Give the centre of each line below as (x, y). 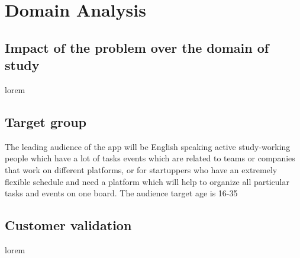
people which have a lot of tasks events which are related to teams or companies (150, 158)
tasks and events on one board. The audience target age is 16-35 (121, 193)
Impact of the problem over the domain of (137, 47)
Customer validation (68, 225)
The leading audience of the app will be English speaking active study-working (148, 146)
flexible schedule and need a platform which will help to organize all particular (147, 181)
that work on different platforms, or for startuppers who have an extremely (141, 169)
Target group (46, 121)
